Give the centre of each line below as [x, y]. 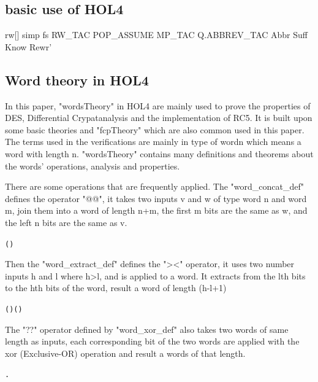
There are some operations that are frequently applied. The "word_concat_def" [155, 186]
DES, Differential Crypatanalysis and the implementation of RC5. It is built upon [159, 118]
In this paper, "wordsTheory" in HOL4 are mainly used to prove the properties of [158, 105]
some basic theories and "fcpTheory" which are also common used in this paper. [155, 129]
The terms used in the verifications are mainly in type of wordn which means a [153, 142]
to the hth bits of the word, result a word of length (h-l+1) [116, 288]
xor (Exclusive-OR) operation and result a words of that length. [125, 353]
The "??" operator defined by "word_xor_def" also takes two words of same [147, 329]
